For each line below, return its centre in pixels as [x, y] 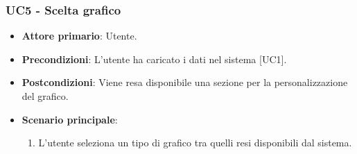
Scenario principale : [70, 119]
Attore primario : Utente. [79, 36]
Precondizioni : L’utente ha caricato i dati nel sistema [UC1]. [154, 59]
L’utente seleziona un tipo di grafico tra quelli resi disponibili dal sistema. [195, 143]
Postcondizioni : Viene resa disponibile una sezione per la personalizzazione [185, 82]
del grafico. [45, 96]
